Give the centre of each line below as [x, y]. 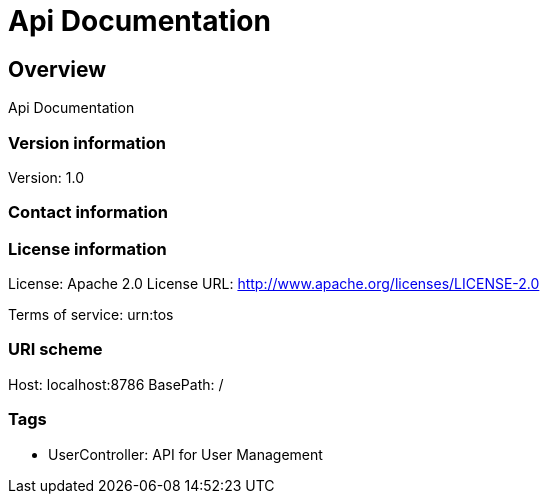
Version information [87, 142]
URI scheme [55, 349]
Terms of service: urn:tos [91, 315]
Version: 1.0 [46, 177]
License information [87, 248]
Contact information [88, 212]
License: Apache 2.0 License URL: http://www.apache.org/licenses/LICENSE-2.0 [274, 284]
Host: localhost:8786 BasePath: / [116, 384]
